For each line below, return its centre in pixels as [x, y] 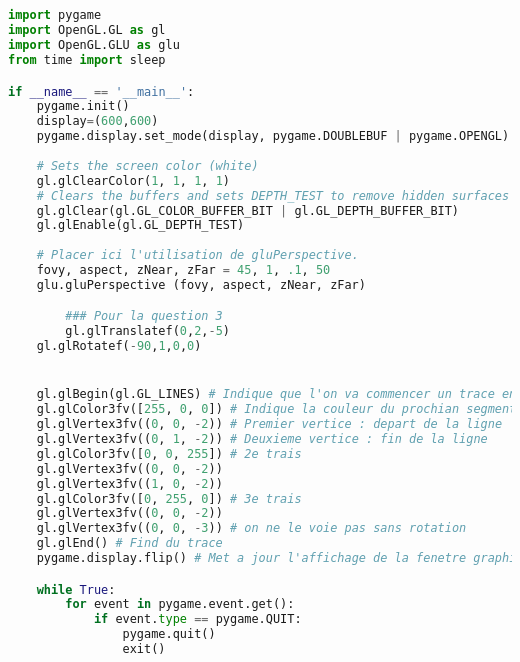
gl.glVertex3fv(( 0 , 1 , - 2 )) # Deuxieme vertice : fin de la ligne [262, 439]
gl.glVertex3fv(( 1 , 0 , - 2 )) [129, 483]
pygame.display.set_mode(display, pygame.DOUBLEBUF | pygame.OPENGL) [273, 136]
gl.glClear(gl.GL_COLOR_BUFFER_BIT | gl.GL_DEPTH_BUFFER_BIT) [248, 210]
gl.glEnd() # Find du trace [129, 543]
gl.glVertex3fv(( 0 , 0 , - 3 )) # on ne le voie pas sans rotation [251, 528]
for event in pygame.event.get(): [180, 604]
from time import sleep [87, 60]
